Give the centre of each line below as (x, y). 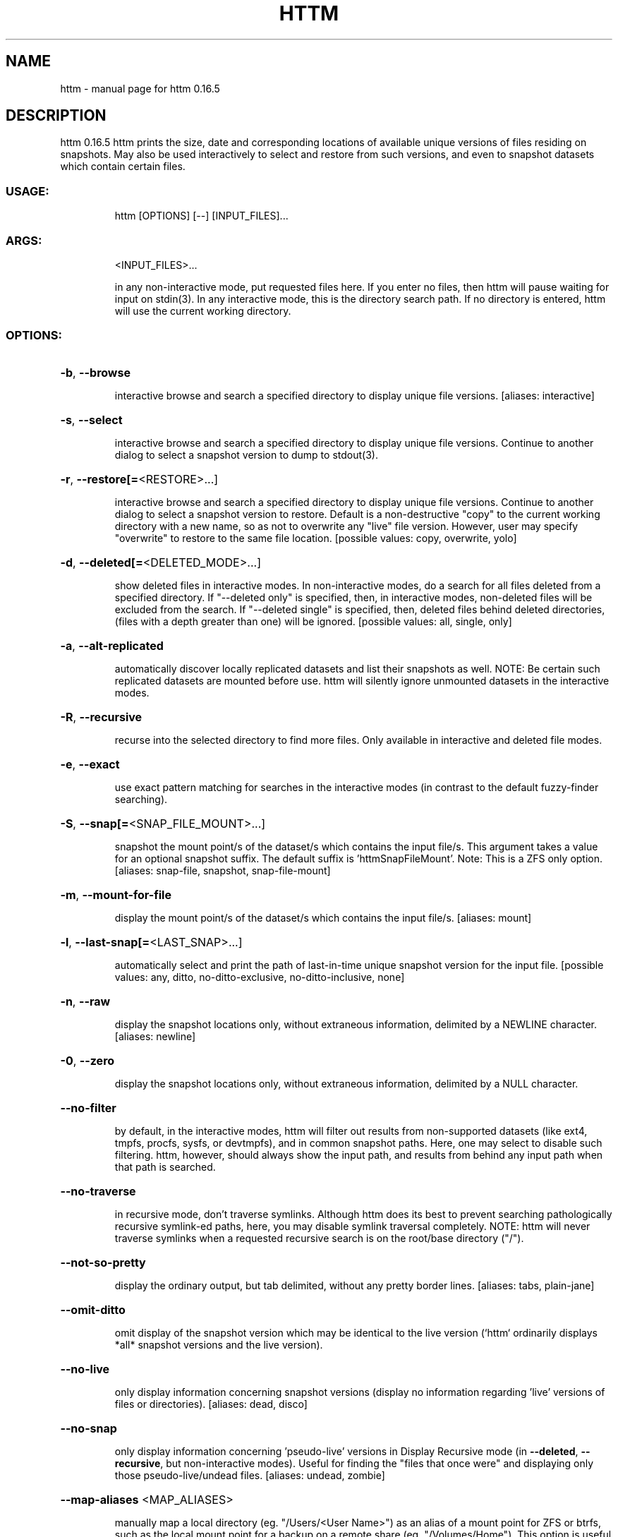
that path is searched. (165, 1167)
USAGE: (28, 191)
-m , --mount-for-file (116, 894)
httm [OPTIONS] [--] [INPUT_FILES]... (201, 216)
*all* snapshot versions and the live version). (219, 1344)
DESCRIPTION (56, 116)
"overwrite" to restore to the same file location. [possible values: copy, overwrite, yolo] (316, 538)
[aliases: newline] (155, 1036)
